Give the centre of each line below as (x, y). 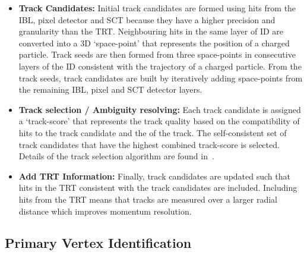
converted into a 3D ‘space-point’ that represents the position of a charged (154, 42)
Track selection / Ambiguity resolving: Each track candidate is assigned (160, 109)
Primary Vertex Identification (98, 243)
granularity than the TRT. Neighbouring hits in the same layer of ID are (151, 31)
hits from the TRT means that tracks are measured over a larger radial (148, 199)
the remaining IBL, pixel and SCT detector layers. (110, 89)
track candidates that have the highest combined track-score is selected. (149, 144)
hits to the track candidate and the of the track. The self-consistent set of (153, 132)
